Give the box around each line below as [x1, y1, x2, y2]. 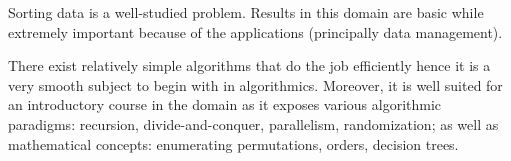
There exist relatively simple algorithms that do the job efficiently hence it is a [8, 55, 491, 76]
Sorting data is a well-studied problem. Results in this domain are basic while [8, 2, 484, 22]
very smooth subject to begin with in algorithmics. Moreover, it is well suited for [8, 74, 503, 95]
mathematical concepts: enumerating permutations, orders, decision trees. [8, 133, 459, 154]
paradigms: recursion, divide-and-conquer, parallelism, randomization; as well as [8, 113, 499, 134]
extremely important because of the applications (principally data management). [8, 21, 503, 42]
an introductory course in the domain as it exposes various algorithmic [8, 94, 442, 115]
